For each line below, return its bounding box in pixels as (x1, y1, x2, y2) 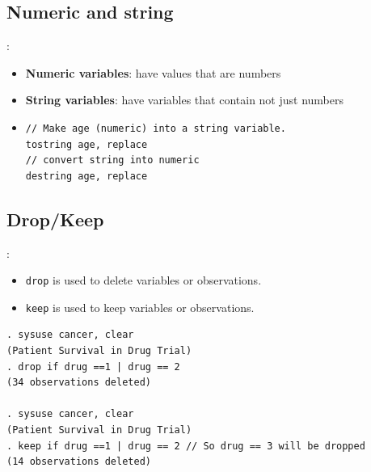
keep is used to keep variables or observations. (25, 298, 255, 315)
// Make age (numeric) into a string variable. (25, 122, 286, 134)
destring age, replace (25, 170, 148, 182)
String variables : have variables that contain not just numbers (25, 91, 344, 108)
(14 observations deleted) (6, 456, 151, 468)
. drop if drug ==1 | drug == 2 (6, 360, 180, 373)
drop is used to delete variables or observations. (25, 272, 262, 289)
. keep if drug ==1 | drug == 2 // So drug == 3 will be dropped (6, 440, 365, 452)
